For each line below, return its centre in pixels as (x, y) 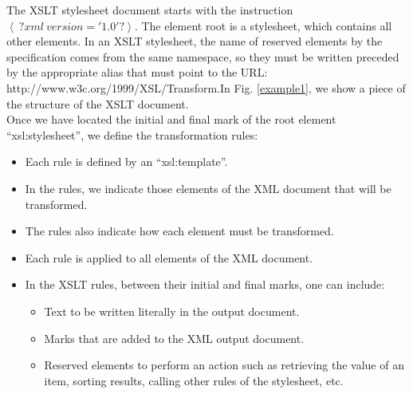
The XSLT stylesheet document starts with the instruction (150, 10)
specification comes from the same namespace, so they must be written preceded (203, 56)
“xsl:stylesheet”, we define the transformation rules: (132, 134)
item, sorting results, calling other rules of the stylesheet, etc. (194, 380)
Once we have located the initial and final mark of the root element (171, 119)
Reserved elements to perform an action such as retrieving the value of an (224, 365)
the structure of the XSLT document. (98, 103)
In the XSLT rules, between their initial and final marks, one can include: (205, 284)
